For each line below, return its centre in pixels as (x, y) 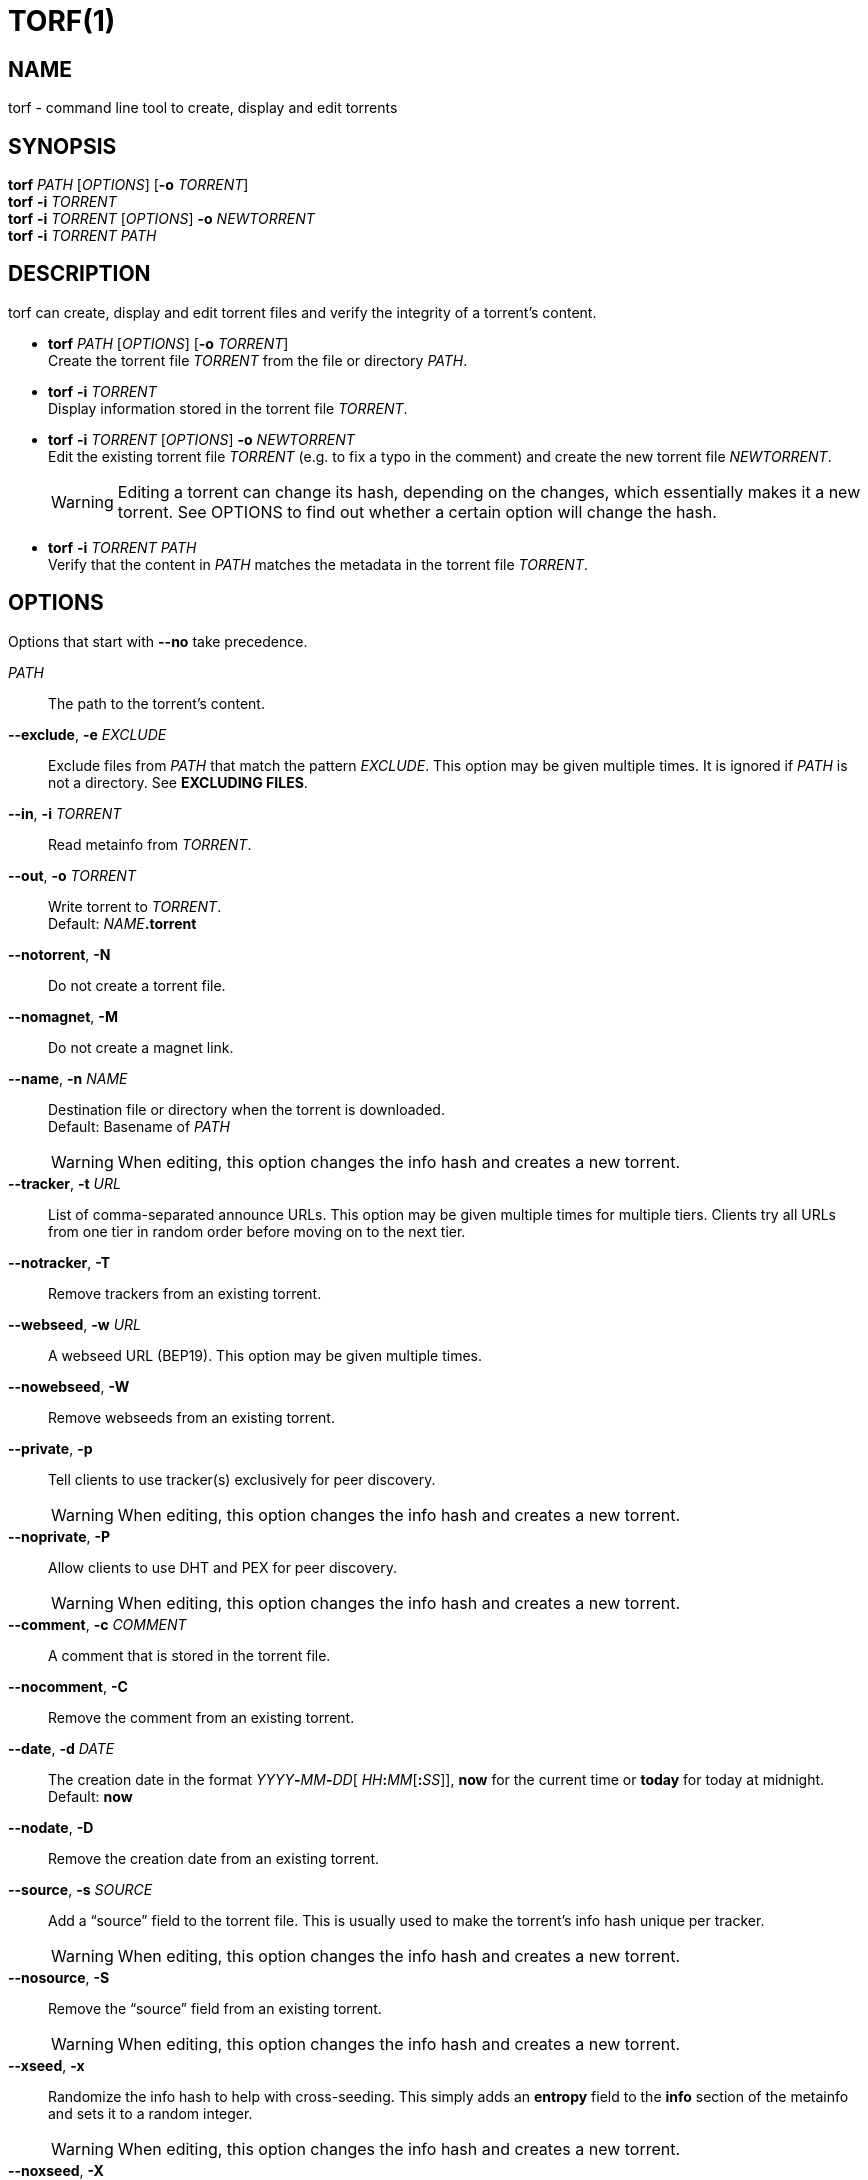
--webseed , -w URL (75, 1324)
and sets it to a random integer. (150, 2113)
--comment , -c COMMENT (97, 1624)
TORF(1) (62, 21)
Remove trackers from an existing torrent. (185, 1293)
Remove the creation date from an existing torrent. (214, 1858)
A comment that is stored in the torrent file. (189, 1655)
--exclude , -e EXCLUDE (87, 734)
